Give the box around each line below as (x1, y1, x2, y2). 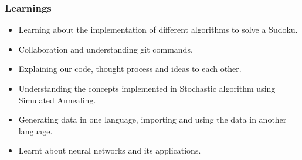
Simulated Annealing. (18, 93, 96, 106)
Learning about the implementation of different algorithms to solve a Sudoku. (18, 23, 298, 36)
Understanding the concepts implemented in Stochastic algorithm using (18, 82, 276, 94)
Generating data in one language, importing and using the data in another (18, 113, 287, 126)
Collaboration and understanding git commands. (18, 43, 193, 55)
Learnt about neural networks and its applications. (18, 144, 201, 156)
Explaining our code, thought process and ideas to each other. (18, 62, 242, 75)
